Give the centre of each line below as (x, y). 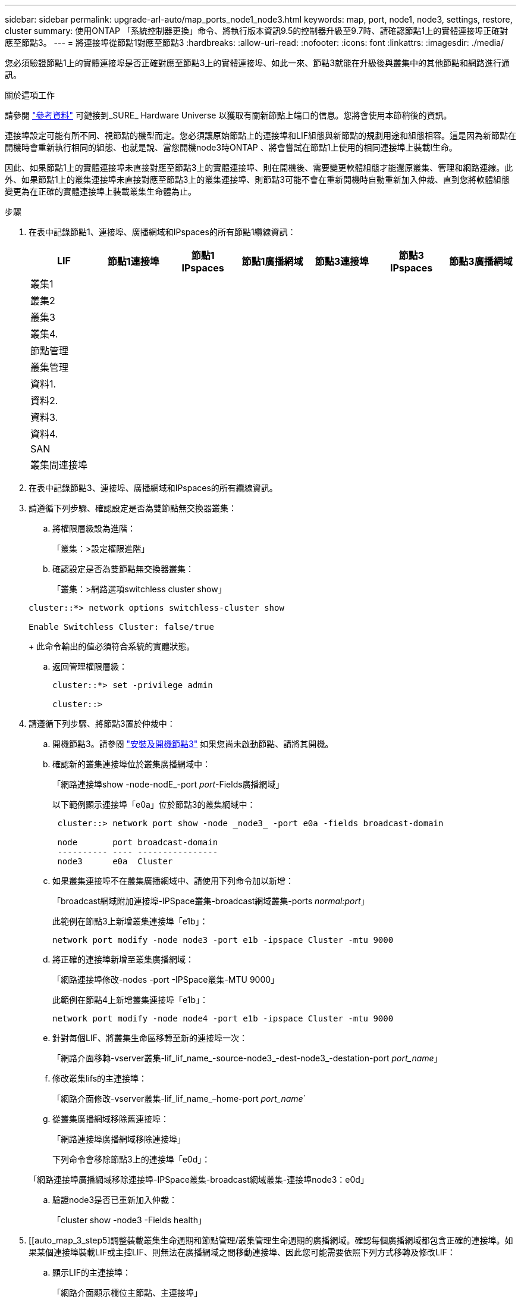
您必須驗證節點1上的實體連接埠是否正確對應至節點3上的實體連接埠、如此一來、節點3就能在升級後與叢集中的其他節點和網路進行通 (257, 63)
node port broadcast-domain (138, 842)
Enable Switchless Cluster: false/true (121, 627)
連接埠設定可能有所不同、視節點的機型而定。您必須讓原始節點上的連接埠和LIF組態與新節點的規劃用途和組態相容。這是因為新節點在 (260, 135)
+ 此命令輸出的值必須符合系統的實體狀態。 (112, 646)
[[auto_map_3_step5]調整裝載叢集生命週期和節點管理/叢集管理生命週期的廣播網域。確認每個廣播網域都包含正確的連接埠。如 (271, 1240)
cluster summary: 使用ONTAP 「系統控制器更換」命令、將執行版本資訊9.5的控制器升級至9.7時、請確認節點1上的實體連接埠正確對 (257, 31)
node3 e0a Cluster (115, 861)
